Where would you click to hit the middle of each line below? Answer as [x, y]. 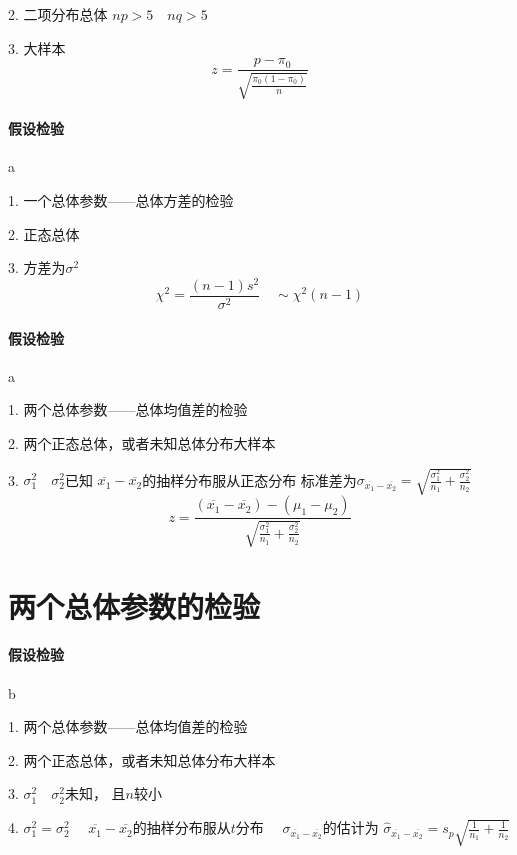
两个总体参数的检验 [134, 605]
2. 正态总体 [44, 233]
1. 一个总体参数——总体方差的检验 [121, 200]
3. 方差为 [37, 267]
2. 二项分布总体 [58, 14]
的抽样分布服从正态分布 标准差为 [249, 479]
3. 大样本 [37, 47]
